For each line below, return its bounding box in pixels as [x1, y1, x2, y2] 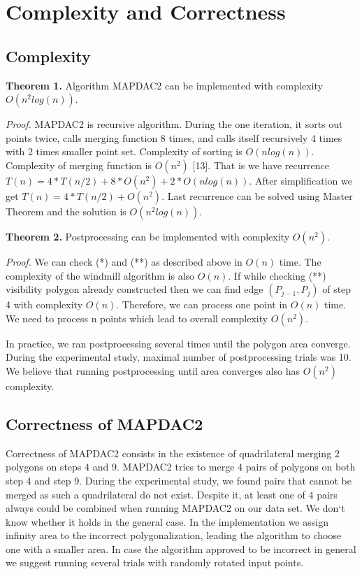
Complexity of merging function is [6, 157, 152, 172]
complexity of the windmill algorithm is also [6, 268, 195, 282]
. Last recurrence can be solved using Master [161, 188, 353, 203]
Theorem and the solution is [6, 203, 126, 218]
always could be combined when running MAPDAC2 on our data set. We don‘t [6, 501, 345, 515]
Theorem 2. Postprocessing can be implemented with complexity [6, 229, 290, 243]
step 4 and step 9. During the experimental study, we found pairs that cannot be [6, 473, 352, 487]
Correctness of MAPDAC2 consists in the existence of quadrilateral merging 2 [6, 445, 340, 460]
